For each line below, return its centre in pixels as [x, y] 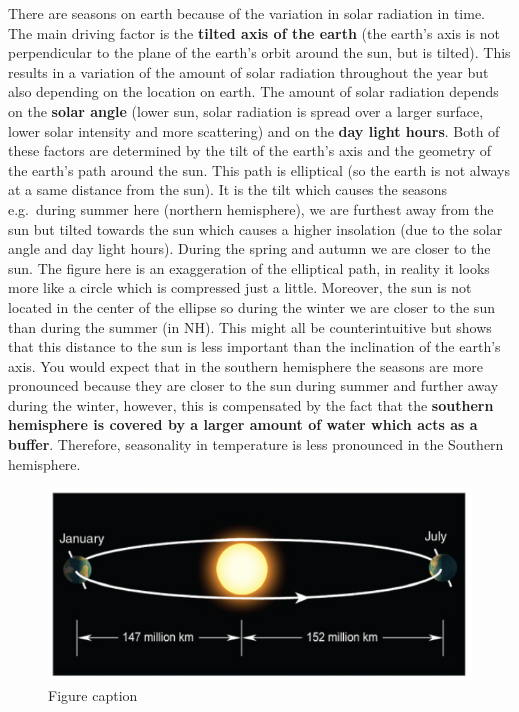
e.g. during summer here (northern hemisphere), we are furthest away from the [251, 208]
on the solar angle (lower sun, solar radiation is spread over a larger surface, [246, 110]
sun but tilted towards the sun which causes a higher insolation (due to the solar [255, 228]
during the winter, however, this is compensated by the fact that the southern [251, 404]
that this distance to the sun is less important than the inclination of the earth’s [254, 346]
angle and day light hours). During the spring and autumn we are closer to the [249, 248]
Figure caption [93, 694]
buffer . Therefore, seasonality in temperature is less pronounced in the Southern [256, 444]
